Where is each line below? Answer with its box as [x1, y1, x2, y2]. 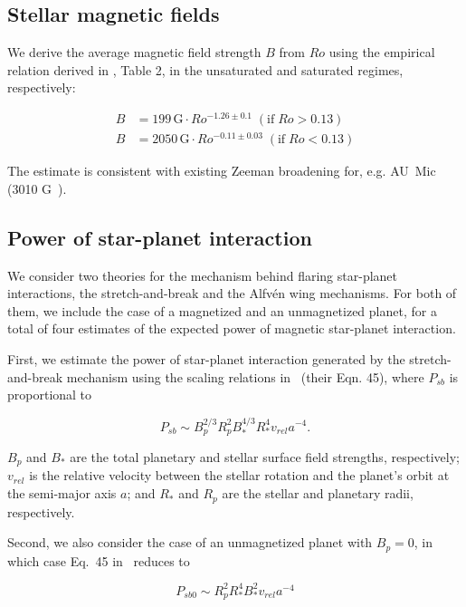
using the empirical [328, 43, 435, 62]
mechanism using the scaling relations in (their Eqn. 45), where [66, 367, 424, 386]
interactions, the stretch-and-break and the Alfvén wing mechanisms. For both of [7, 284, 457, 303]
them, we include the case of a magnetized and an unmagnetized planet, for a [7, 301, 437, 320]
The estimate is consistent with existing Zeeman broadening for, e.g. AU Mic [7, 161, 436, 180]
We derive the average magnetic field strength [7, 43, 262, 62]
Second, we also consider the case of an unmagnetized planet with [7, 533, 373, 552]
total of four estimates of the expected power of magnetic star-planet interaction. [7, 319, 456, 338]
